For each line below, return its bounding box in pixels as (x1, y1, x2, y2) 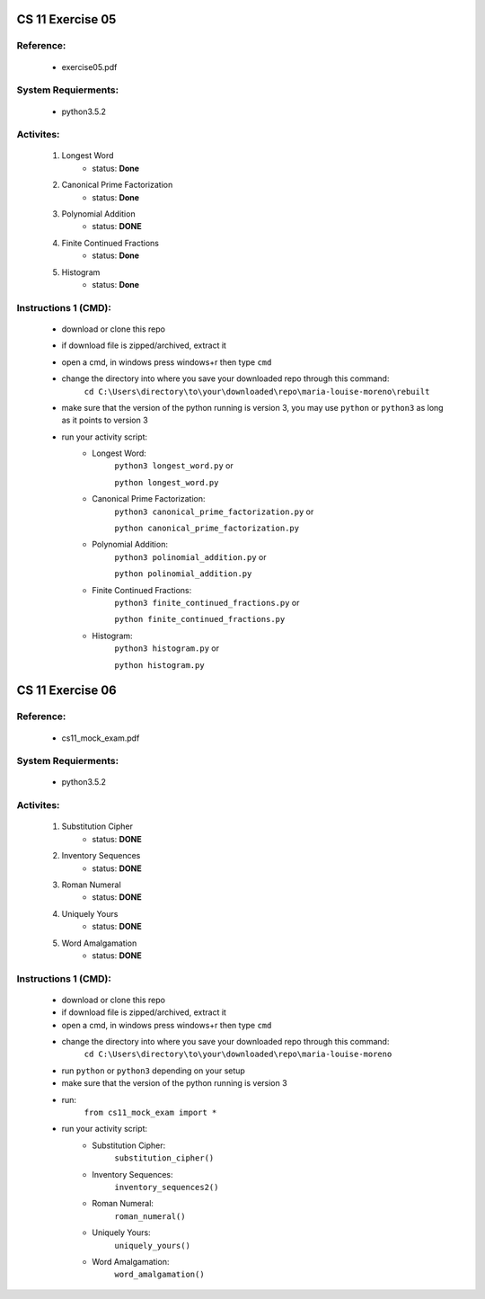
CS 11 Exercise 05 (16, 12, 117, 27)
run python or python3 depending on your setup (61, 1065, 246, 1076)
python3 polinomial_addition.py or (114, 551, 267, 562)
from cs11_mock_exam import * (84, 1108, 217, 1118)
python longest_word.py (114, 477, 219, 487)
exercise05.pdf (61, 61, 118, 72)
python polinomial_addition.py (114, 569, 252, 579)
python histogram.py (114, 660, 206, 670)
